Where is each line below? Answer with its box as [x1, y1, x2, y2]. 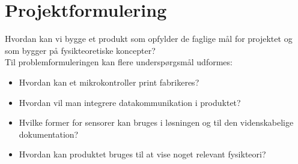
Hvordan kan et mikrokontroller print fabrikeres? [19, 75, 199, 88]
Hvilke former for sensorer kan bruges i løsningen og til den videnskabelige [19, 116, 294, 129]
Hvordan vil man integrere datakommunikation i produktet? [19, 96, 241, 108]
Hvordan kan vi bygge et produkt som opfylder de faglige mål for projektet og [5, 32, 293, 45]
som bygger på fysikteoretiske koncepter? [5, 44, 156, 56]
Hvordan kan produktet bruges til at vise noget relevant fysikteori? [19, 148, 266, 160]
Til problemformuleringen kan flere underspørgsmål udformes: [5, 56, 233, 68]
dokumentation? [19, 127, 79, 140]
